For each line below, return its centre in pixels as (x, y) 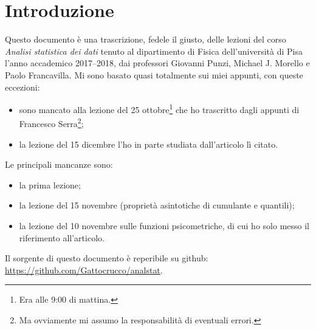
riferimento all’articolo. (62, 237)
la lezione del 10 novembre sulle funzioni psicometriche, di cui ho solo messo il (164, 225)
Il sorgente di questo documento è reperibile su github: (107, 258)
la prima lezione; (50, 184)
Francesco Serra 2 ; (51, 122)
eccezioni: (22, 87)
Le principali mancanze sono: (59, 164)
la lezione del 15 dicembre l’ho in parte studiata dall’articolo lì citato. (149, 144)
